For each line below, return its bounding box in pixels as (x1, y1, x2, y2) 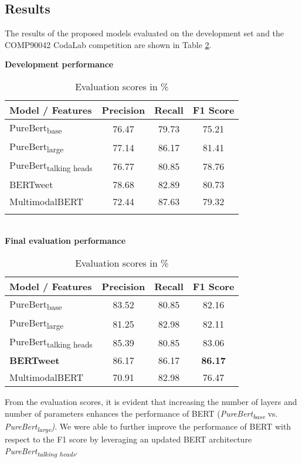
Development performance (5, 58, 114, 70)
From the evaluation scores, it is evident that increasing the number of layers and (5, 396, 297, 408)
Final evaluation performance (5, 234, 126, 247)
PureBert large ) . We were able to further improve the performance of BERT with (5, 420, 291, 434)
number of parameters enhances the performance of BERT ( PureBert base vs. (5, 407, 278, 421)
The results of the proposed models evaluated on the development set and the (5, 27, 284, 39)
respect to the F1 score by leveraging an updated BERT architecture (5, 433, 252, 445)
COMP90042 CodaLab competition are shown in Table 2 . (5, 38, 212, 50)
